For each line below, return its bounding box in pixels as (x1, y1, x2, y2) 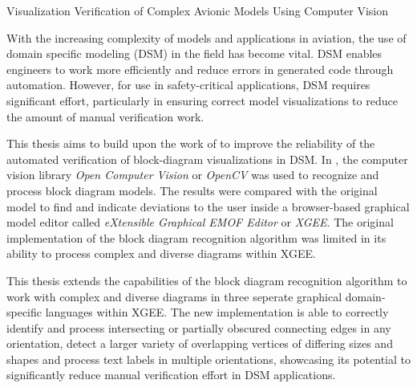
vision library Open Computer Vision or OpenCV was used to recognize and (6, 166, 379, 183)
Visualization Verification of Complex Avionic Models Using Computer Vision (6, 2, 389, 18)
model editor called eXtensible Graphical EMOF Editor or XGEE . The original (6, 214, 394, 231)
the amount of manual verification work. (6, 108, 204, 125)
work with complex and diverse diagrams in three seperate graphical (6, 288, 342, 304)
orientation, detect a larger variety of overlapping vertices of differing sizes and (6, 335, 393, 352)
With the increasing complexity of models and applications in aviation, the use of (6, 29, 407, 46)
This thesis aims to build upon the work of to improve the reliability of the (6, 135, 375, 152)
